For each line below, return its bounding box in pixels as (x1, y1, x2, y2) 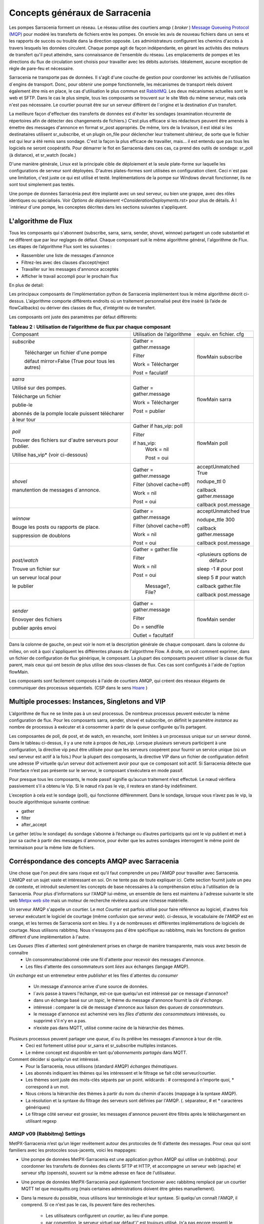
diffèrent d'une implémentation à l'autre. (9, 934, 90, 940)
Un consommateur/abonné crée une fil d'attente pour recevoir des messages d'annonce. (25, 957, 205, 963)
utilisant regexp (25, 1118, 57, 1124)
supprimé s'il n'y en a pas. (33, 1018, 87, 1024)
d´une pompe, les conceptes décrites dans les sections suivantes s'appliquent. (28, 204, 188, 210)
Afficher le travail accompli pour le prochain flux (21, 273, 118, 279)
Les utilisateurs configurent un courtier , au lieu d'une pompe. (45, 1213, 169, 1219)
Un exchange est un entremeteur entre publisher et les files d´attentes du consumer (9, 972, 178, 978)
